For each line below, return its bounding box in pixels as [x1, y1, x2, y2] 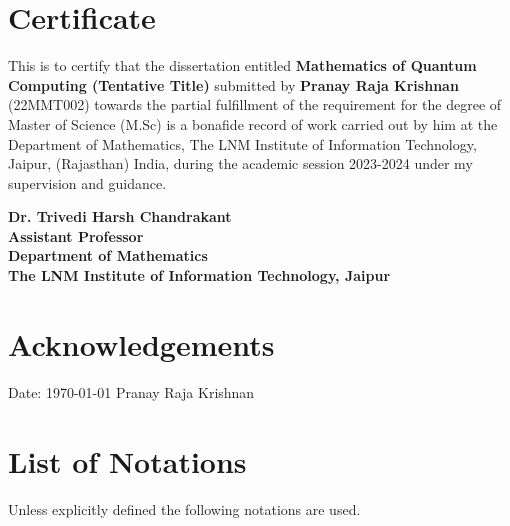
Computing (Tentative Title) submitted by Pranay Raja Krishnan [8, 74, 459, 95]
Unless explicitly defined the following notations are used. [8, 498, 361, 519]
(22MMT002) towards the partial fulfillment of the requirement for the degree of [8, 94, 502, 115]
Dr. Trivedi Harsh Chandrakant [8, 206, 232, 227]
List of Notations [8, 440, 247, 481]
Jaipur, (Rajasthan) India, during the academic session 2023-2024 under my [8, 153, 473, 174]
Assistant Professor [8, 225, 144, 246]
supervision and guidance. [8, 172, 167, 193]
